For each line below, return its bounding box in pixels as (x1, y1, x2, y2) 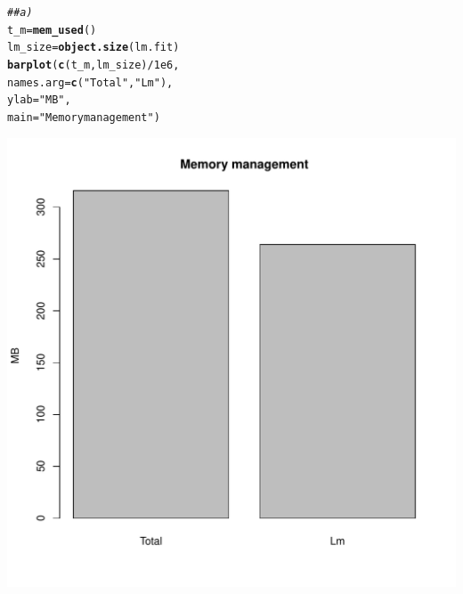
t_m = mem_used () (7, 23, 97, 37)
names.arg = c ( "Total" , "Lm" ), (7, 76, 174, 89)
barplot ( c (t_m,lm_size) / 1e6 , (7, 58, 180, 71)
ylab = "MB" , (7, 94, 71, 107)
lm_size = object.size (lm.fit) (7, 41, 180, 54)
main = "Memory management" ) (7, 110, 160, 124)
